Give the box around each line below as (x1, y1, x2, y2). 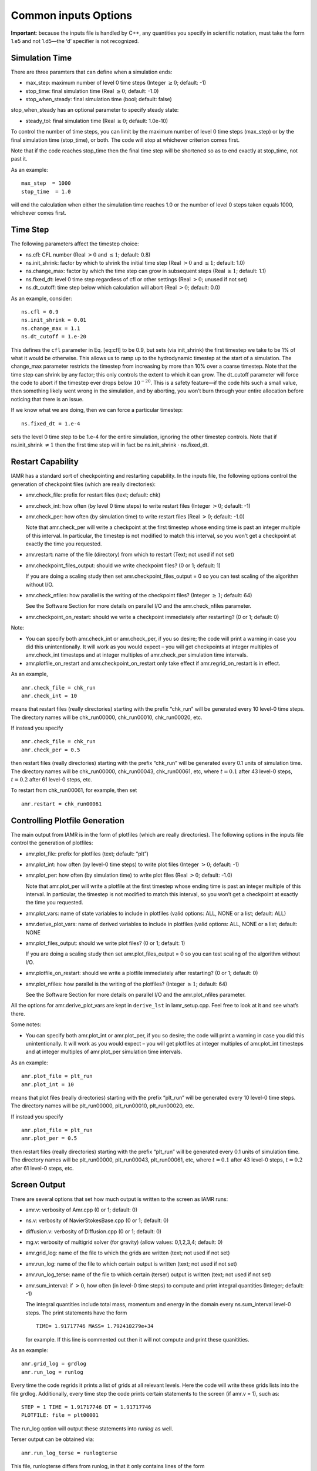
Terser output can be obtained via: (11, 1436, 95, 1443)
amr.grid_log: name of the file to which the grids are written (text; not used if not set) (25, 1249, 230, 1256)
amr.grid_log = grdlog (21, 1360, 87, 1367)
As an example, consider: (11, 295, 73, 302)
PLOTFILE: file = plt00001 (21, 1412, 99, 1419)
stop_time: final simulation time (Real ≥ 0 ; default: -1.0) (25, 87, 159, 94)
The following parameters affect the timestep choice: (11, 240, 139, 247)
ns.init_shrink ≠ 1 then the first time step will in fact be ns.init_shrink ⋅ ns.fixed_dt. (11, 441, 210, 448)
